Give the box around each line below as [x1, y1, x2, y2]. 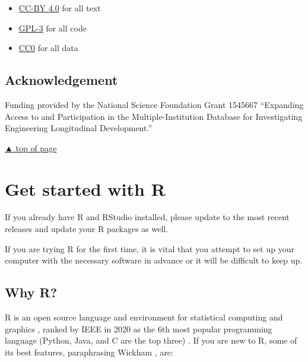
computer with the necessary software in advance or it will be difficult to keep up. [5, 254, 303, 266]
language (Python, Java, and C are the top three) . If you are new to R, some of [5, 334, 297, 347]
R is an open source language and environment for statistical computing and [5, 311, 283, 323]
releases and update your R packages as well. [5, 223, 169, 235]
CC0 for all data [18, 42, 78, 54]
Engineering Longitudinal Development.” [5, 122, 152, 134]
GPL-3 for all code [18, 21, 87, 34]
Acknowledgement [5, 71, 118, 89]
